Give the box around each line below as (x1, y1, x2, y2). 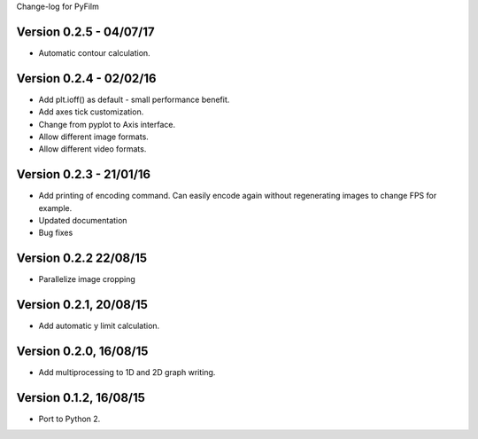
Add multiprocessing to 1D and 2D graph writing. (38, 367, 216, 378)
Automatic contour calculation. (38, 47, 150, 58)
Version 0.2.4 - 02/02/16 (16, 71, 157, 86)
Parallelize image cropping (38, 274, 136, 285)
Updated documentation (38, 216, 127, 226)
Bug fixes (38, 227, 73, 239)
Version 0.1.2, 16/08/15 (16, 390, 146, 405)
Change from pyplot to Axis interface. (38, 119, 176, 129)
